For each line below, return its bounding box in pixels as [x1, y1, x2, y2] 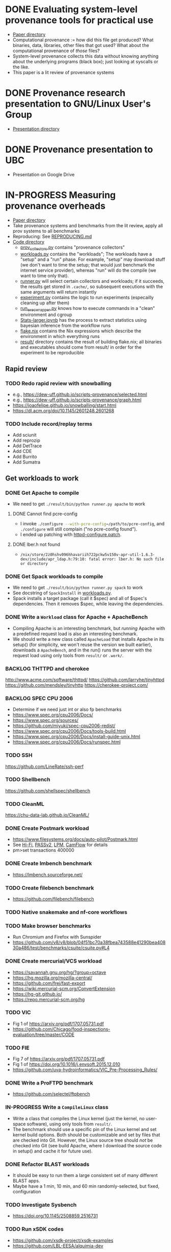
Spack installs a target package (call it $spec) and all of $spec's [12, 595, 147, 601]
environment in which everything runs [20, 333, 100, 340]
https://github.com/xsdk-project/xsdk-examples [12, 1237, 113, 1243]
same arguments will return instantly [20, 288, 97, 295]
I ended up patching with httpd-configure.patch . [20, 532, 122, 538]
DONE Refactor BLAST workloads [5, 1161, 90, 1168]
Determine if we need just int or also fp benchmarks [12, 706, 122, 713]
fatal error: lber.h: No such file [89, 557, 164, 562]
